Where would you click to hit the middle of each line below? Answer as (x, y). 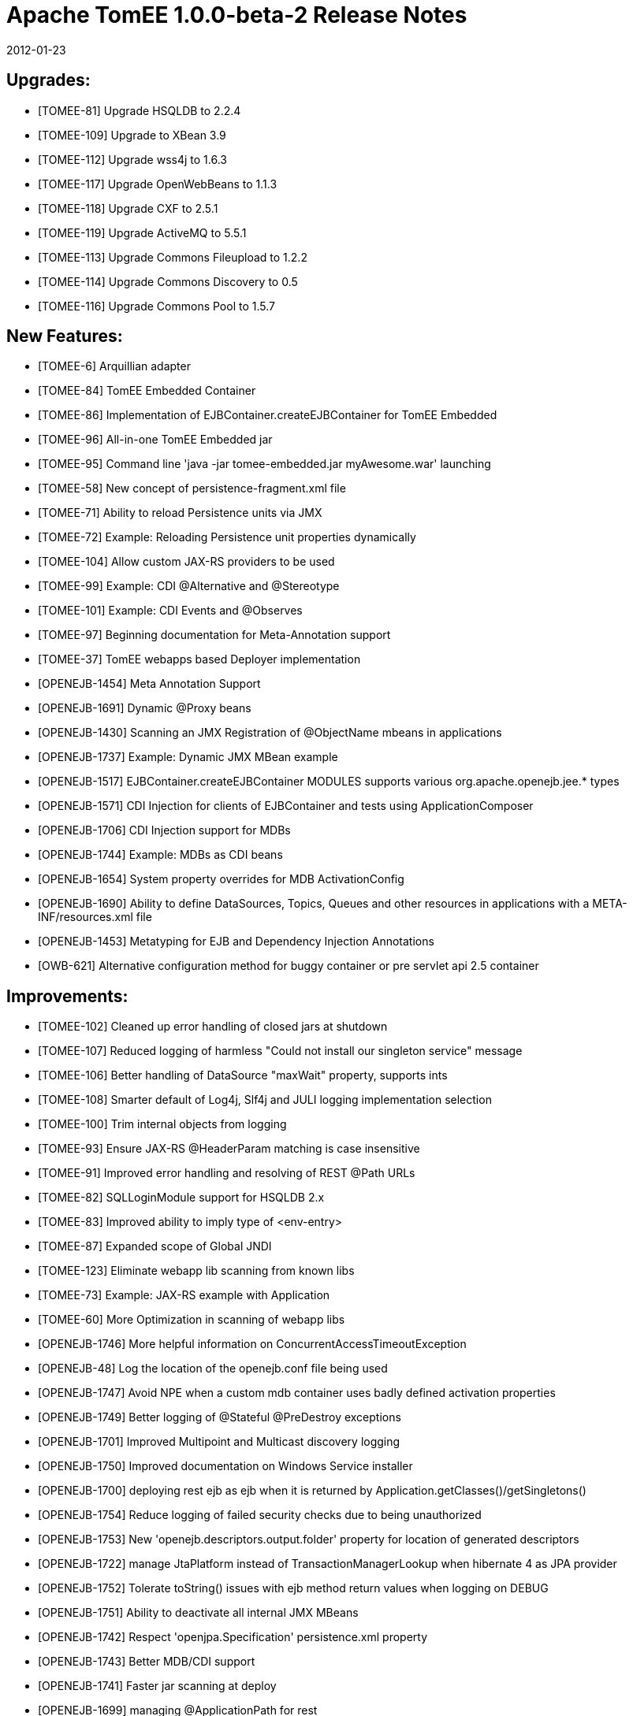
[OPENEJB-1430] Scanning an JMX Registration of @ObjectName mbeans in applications (270, 733)
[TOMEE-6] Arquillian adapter (114, 366)
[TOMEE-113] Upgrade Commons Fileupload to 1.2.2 (173, 257)
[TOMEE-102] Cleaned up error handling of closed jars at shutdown (213, 1027)
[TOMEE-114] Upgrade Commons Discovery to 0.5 (168, 281)
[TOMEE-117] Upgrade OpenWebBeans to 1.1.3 (158, 184)
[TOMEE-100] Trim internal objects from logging (162, 1124)
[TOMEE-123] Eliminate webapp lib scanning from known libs (196, 1271)
